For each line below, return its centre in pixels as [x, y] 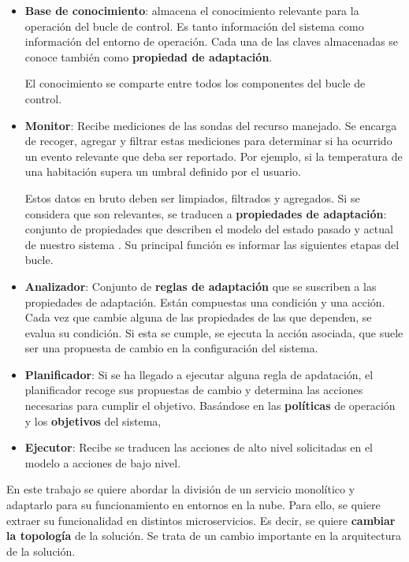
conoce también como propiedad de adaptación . [149, 56]
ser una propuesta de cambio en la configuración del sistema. [171, 348]
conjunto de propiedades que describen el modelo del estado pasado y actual [209, 229]
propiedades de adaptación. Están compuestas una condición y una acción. [205, 301]
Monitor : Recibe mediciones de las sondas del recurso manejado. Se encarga [211, 125]
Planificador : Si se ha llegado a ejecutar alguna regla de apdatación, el [199, 374]
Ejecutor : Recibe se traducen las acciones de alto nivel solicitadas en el [199, 447]
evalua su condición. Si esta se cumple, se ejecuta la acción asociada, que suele [214, 332]
